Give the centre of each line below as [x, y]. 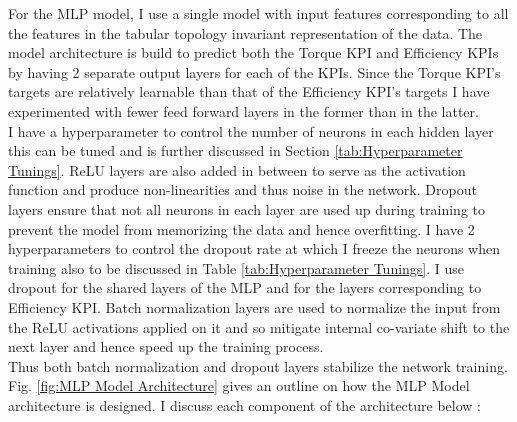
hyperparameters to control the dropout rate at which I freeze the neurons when [254, 248]
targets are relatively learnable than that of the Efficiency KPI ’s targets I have [249, 91]
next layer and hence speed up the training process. [166, 346]
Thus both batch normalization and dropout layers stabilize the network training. [258, 365]
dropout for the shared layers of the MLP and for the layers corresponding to [245, 287]
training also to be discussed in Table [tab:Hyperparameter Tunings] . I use [236, 267]
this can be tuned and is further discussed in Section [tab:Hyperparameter [235, 150]
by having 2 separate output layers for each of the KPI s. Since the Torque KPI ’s [254, 71]
